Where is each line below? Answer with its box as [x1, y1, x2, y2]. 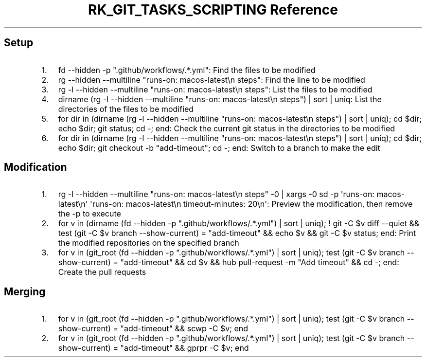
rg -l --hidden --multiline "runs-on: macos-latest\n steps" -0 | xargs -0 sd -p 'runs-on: [58, 189, 374, 199]
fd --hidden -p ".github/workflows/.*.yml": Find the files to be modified [58, 65, 316, 75]
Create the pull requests [58, 267, 146, 277]
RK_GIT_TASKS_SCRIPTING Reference [88, 1, 338, 18]
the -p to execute [58, 209, 121, 219]
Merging [4, 285, 46, 298]
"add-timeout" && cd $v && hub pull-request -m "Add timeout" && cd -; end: [120, 257, 399, 268]
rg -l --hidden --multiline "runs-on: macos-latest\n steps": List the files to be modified [58, 84, 373, 94]
